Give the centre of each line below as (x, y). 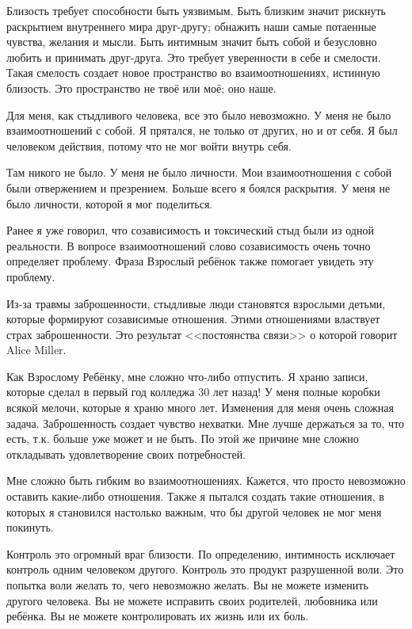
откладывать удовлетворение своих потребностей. (126, 454)
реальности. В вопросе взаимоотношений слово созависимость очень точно (189, 245)
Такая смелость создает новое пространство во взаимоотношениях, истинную (193, 72)
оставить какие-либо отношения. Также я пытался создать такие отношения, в (195, 496)
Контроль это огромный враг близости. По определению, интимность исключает (201, 553)
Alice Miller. (36, 350)
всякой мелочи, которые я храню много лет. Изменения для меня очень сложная (200, 408)
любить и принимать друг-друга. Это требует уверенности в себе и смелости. (194, 57)
